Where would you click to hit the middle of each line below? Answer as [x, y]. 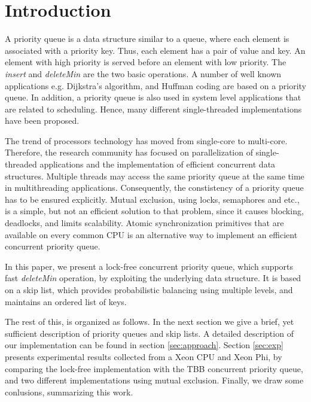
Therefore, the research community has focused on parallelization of [129, 152]
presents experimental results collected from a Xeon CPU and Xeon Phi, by [144, 356]
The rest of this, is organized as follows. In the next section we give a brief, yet [150, 322]
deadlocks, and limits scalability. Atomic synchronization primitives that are [144, 223]
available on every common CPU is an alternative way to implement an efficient [151, 234]
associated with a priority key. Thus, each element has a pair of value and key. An [155, 50]
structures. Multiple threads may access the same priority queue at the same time [155, 176]
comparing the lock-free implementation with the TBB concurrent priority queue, [154, 368]
